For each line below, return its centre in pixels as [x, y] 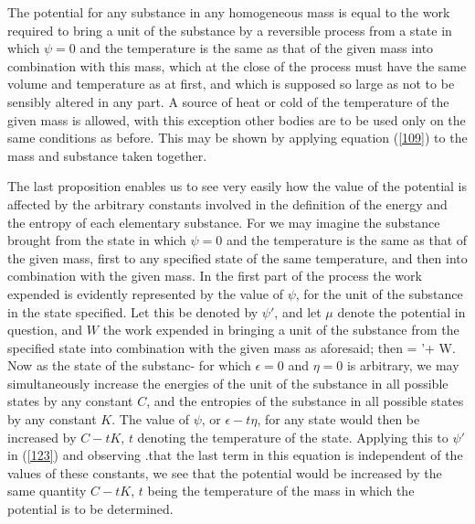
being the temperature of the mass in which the [281, 491]
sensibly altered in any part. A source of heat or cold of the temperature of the [228, 101]
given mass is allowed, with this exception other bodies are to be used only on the [237, 119]
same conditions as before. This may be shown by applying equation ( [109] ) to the [237, 138]
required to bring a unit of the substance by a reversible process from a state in [230, 30]
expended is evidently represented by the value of [146, 293]
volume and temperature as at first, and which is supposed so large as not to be [231, 84]
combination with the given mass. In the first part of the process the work [215, 276]
